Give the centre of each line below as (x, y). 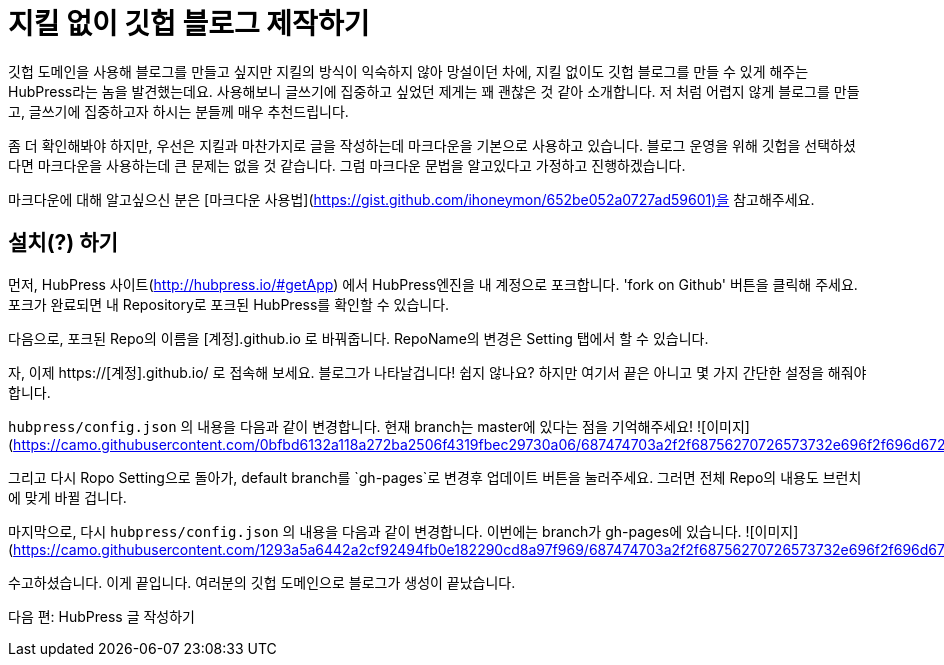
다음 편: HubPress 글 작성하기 (101, 616)
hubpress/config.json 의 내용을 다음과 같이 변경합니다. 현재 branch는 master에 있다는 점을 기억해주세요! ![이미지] (379, 426)
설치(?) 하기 (63, 243)
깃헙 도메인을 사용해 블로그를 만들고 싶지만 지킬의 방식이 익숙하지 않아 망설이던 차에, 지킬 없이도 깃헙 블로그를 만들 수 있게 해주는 (408, 71)
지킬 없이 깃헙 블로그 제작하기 (189, 24)
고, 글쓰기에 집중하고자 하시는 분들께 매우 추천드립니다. (178, 111)
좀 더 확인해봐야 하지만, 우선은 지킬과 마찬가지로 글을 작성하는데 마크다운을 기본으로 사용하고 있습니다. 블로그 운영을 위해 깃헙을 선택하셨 (432, 145)
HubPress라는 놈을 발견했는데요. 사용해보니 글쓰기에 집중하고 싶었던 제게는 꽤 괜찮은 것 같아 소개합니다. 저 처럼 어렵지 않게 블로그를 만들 (434, 91)
